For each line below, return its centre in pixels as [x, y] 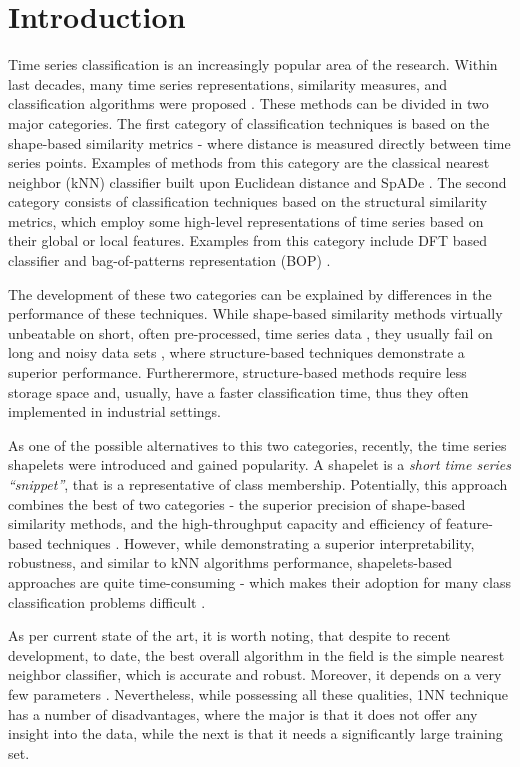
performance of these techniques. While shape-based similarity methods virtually [255, 313]
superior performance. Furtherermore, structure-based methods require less [237, 372]
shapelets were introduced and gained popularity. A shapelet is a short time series [260, 464]
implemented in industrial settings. [115, 411]
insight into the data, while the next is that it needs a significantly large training [255, 733]
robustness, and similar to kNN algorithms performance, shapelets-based [230, 562]
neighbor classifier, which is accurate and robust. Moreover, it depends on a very [255, 674]
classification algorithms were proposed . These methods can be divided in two [248, 103]
